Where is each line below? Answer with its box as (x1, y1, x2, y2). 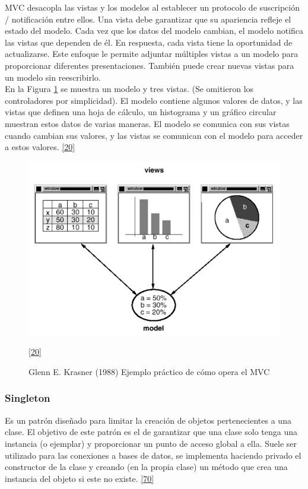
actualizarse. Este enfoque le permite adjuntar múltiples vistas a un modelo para (5, 47, 299, 60)
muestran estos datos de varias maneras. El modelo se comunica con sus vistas (5, 117, 290, 129)
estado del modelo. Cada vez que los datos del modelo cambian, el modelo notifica (5, 24, 304, 37)
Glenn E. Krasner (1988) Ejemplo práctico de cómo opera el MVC (28, 365, 270, 377)
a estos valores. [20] (5, 141, 75, 153)
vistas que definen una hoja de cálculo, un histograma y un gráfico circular (5, 106, 277, 118)
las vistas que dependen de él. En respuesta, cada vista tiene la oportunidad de (5, 36, 293, 48)
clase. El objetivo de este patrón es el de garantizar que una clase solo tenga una (5, 426, 297, 438)
